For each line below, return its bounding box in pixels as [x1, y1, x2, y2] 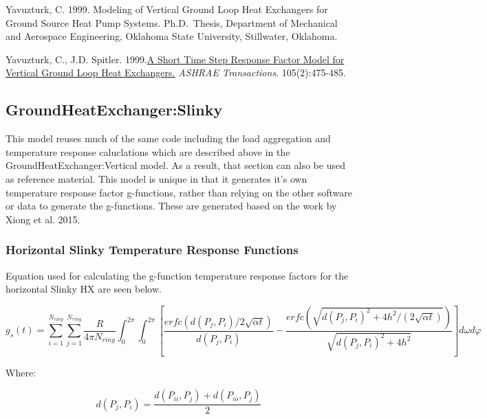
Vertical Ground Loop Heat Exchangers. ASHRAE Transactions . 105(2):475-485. [6, 65, 347, 80]
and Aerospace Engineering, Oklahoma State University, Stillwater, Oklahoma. [6, 29, 338, 43]
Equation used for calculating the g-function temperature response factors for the [6, 268, 349, 282]
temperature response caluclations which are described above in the [6, 144, 290, 159]
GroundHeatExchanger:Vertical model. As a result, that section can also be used [6, 158, 345, 172]
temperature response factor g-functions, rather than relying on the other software [6, 185, 352, 199]
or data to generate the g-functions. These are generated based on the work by [6, 199, 337, 213]
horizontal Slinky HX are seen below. [6, 282, 162, 296]
